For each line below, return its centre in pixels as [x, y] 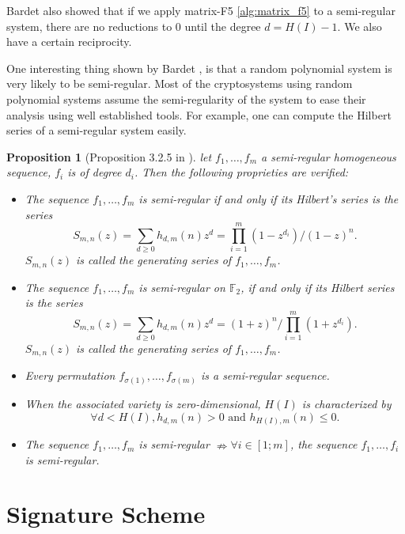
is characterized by [346, 403]
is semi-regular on [182, 287]
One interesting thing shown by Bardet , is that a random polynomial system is [199, 68]
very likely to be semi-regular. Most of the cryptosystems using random [180, 83]
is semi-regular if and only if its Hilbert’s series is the [269, 198]
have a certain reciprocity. [69, 42]
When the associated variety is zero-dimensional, [143, 403]
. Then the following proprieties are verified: [241, 172]
